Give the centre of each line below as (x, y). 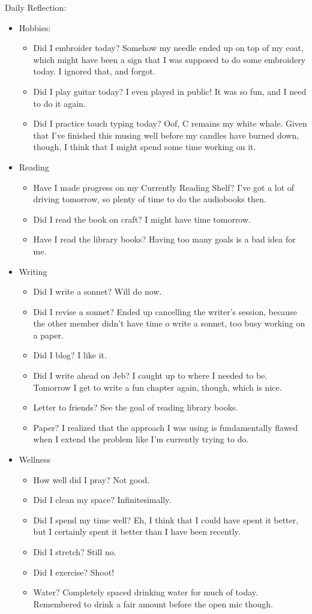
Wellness (35, 459)
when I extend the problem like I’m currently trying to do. (141, 439)
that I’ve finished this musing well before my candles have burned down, (166, 135)
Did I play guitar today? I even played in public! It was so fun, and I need (170, 91)
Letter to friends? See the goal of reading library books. (136, 407)
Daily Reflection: (36, 7)
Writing (33, 271)
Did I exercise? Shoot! (74, 572)
